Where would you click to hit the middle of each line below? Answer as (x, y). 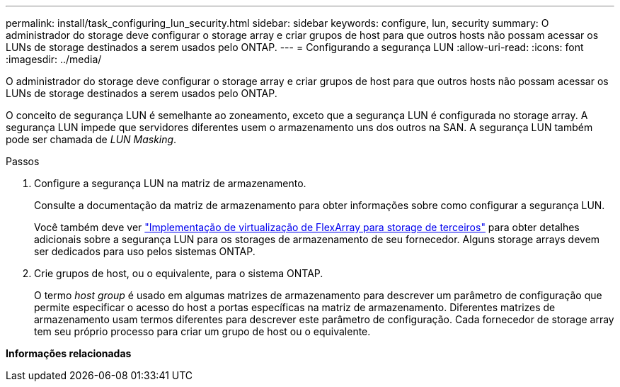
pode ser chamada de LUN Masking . (91, 139)
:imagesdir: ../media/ (54, 59)
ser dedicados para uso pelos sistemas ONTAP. (145, 251)
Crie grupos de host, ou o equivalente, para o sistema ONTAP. (179, 273)
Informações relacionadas (69, 353)
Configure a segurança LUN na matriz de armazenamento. (170, 183)
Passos (23, 161)
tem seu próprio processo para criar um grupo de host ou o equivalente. (202, 331)
